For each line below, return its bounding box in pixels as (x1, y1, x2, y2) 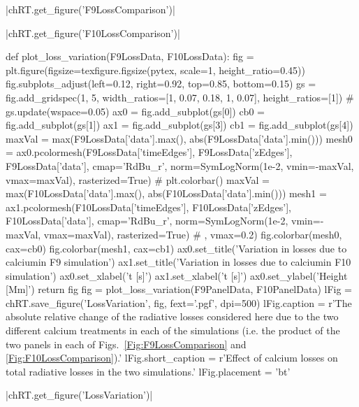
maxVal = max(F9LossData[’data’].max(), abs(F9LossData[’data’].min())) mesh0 (6, 131, 353, 145)
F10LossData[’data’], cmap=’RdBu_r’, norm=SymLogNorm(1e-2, (6, 213, 288, 228)
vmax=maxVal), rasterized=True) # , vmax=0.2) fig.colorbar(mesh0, (43, 227, 342, 241)
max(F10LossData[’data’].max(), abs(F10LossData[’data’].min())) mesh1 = (6, 186, 327, 201)
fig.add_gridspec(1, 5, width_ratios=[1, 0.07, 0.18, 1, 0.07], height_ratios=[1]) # (6, 90, 354, 104)
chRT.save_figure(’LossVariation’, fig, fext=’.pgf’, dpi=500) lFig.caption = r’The (6, 295, 352, 310)
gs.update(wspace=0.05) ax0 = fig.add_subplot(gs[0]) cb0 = (6, 103, 265, 118)
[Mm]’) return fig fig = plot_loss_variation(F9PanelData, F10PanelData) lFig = (6, 282, 352, 297)
